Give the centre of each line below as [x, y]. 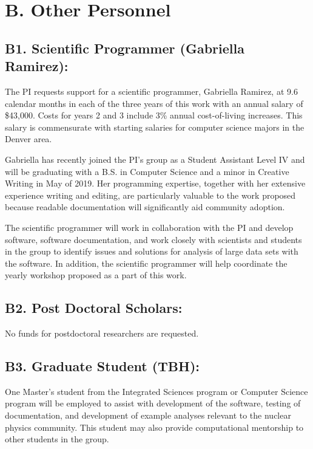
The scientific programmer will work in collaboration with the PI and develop [149, 227]
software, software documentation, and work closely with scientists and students [153, 239]
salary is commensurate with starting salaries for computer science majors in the [155, 127]
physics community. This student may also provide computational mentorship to [154, 427]
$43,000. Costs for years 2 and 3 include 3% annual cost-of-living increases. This [154, 115]
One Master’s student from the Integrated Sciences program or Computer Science [156, 391]
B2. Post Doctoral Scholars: [94, 308]
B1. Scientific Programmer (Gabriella [125, 48]
